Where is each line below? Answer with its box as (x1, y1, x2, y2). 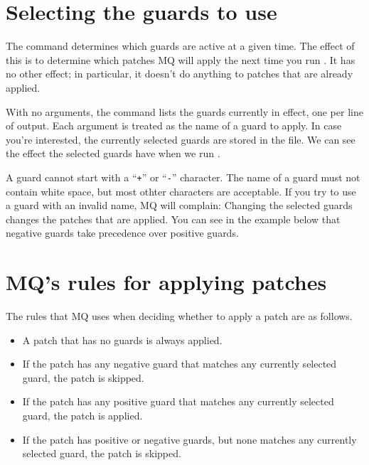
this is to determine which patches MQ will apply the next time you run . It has (6, 52, 355, 67)
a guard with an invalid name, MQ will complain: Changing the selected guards (6, 198, 353, 213)
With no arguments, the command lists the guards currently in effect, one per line (6, 104, 363, 119)
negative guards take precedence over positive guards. (6, 225, 239, 240)
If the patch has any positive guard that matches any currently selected (22, 394, 334, 409)
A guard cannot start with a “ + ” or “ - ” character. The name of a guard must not (6, 169, 360, 184)
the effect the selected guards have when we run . (6, 146, 220, 161)
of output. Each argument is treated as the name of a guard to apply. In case (6, 118, 342, 133)
